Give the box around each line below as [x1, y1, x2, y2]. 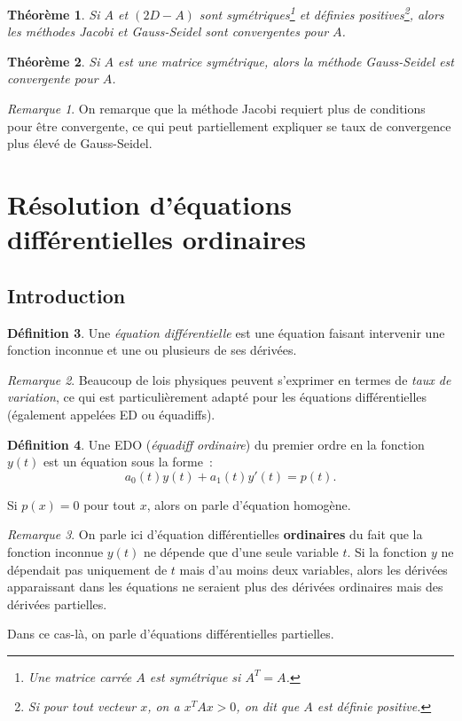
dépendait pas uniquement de [7, 560, 168, 578]
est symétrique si [149, 667, 241, 686]
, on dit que [236, 697, 300, 716]
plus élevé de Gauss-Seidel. [7, 134, 153, 153]
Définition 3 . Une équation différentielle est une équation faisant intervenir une [7, 323, 445, 341]
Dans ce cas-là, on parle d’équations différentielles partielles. [7, 624, 334, 643]
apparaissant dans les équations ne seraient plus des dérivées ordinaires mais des [7, 577, 443, 596]
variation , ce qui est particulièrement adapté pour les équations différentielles [7, 388, 427, 406]
